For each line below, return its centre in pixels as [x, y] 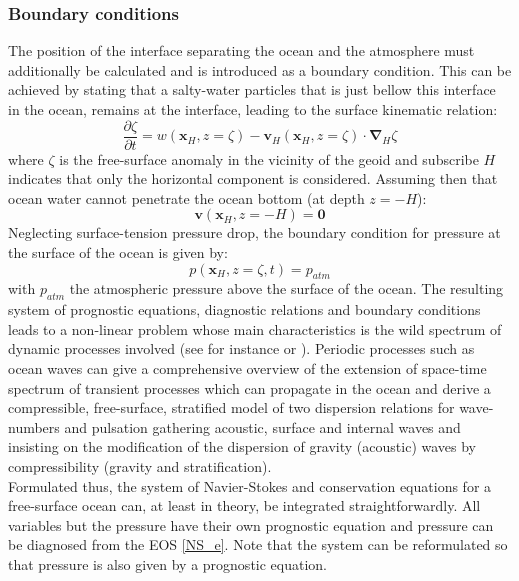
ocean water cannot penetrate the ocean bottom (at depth [186, 197]
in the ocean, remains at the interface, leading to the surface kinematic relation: [253, 109]
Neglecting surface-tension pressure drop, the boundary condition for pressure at [254, 232]
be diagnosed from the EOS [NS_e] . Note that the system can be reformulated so [258, 544]
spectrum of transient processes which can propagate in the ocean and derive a [249, 387]
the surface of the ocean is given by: [118, 252]
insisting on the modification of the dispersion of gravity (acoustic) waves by [242, 446]
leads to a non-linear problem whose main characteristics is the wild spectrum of [255, 328]
